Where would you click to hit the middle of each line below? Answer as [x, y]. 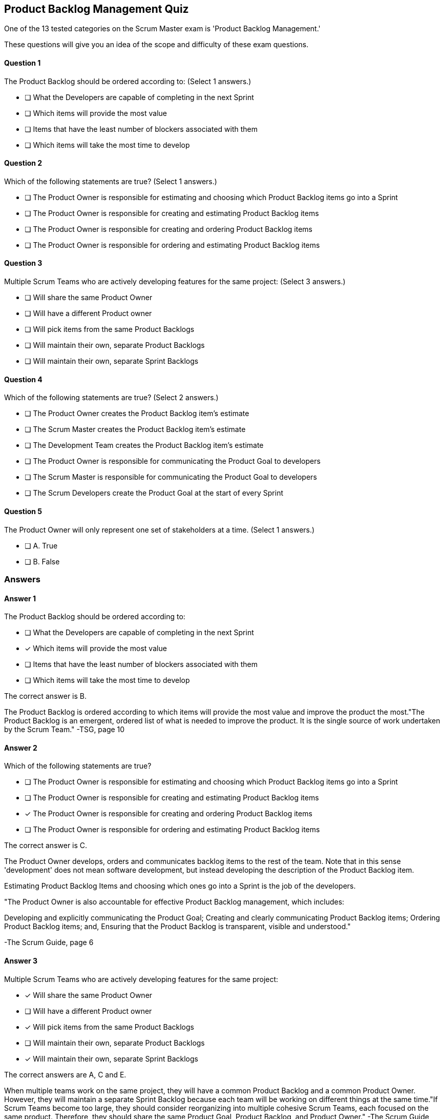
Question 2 [23, 163]
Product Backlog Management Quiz [97, 9]
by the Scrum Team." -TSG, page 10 [65, 730]
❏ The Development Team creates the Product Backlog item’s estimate [144, 445]
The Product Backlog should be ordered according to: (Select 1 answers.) [128, 81]
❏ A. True [41, 545]
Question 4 [23, 379]
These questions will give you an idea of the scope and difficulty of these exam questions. [156, 45]
